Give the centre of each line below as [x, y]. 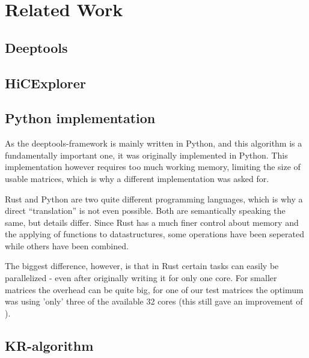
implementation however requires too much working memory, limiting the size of [153, 167]
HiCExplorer [45, 83]
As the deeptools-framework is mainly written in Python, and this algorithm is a [154, 143]
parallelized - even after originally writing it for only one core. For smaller [141, 278]
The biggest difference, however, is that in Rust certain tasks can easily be [142, 266]
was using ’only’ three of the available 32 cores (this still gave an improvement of [154, 301]
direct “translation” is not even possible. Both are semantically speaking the [145, 211]
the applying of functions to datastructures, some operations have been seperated [155, 234]
